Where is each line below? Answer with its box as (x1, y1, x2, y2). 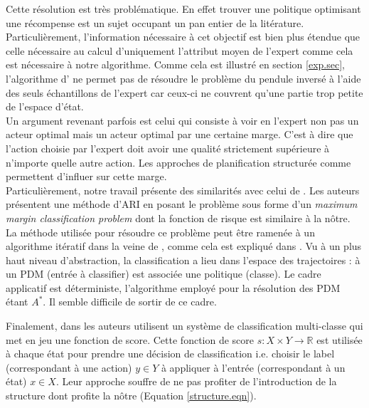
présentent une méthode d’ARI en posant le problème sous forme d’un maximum (6, 197, 358, 211)
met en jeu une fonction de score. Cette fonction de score (6, 332, 255, 347)
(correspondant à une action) (6, 360, 132, 375)
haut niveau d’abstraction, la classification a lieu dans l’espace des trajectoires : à (6, 252, 360, 267)
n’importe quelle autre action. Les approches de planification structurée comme (6, 155, 351, 169)
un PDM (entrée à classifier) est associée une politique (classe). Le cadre (6, 266, 321, 281)
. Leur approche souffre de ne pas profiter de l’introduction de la (55, 374, 337, 389)
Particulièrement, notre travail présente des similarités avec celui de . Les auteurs (6, 182, 360, 197)
